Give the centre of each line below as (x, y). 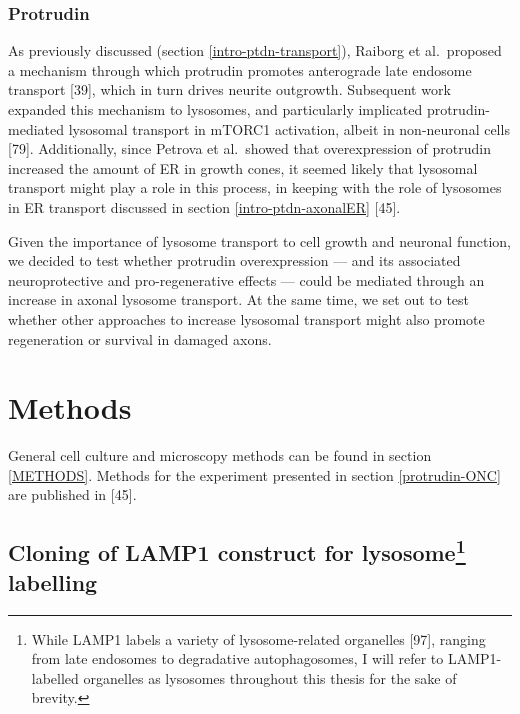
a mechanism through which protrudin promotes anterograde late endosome (240, 69)
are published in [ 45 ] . (72, 494)
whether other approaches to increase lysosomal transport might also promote (246, 318)
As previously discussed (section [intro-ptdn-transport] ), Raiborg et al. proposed (255, 50)
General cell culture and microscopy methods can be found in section (220, 455)
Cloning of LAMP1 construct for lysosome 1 (237, 550)
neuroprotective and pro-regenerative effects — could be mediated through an (246, 279)
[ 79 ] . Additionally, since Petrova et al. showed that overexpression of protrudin (249, 148)
